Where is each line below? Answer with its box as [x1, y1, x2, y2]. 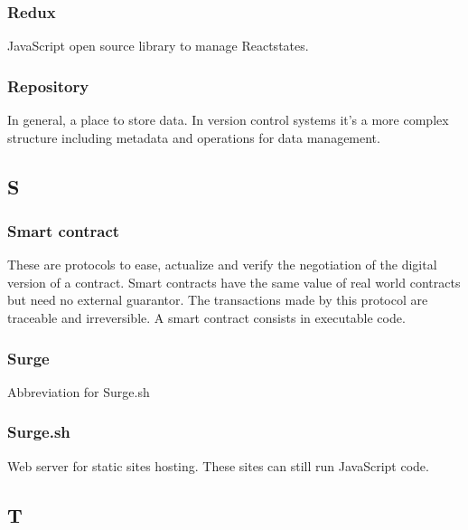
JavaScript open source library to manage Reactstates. [7, 36, 309, 55]
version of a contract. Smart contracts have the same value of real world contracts [7, 272, 461, 291]
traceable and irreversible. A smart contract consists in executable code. [7, 308, 406, 327]
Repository [7, 74, 89, 97]
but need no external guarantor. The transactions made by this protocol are [7, 290, 428, 309]
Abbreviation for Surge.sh [7, 382, 150, 401]
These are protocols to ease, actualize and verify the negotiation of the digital [7, 255, 437, 274]
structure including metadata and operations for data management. [7, 128, 380, 147]
